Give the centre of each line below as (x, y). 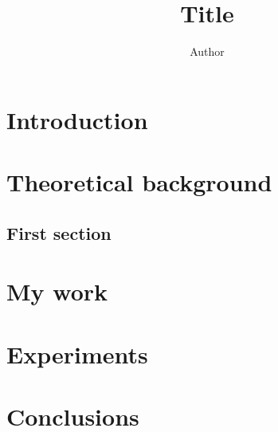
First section (59, 232)
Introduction (77, 119)
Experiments (77, 353)
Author (207, 51)
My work (57, 291)
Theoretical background (139, 182)
